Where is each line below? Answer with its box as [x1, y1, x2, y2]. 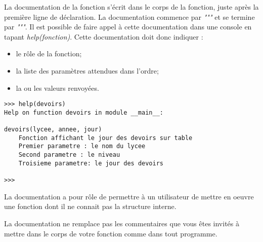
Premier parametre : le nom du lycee [18, 143, 146, 150]
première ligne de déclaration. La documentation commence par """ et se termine [4, 11, 255, 22]
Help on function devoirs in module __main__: [4, 109, 163, 116]
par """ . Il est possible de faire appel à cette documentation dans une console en [4, 21, 252, 32]
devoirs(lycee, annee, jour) [4, 126, 102, 133]
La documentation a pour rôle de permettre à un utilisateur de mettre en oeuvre [4, 191, 254, 201]
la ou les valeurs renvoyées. [16, 82, 99, 93]
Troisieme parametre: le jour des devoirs [18, 159, 163, 167]
